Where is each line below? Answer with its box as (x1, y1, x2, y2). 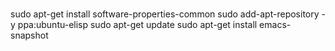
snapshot (10, 29, 49, 42)
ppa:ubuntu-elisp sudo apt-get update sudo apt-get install (17, 19, 258, 31)
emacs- (259, 19, 292, 31)
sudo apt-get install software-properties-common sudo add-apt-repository (10, 8, 320, 20)
